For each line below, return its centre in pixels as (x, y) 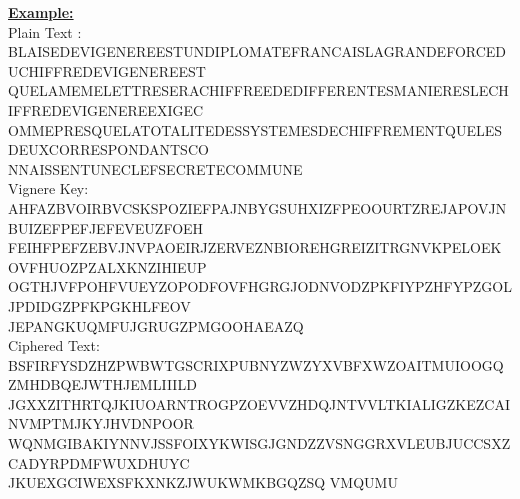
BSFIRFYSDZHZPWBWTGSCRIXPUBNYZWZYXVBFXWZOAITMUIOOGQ (256, 364)
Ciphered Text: (54, 345)
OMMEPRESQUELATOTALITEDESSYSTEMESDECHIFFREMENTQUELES (255, 129)
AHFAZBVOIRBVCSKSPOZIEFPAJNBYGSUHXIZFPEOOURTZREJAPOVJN (257, 207)
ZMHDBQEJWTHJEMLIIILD (102, 384)
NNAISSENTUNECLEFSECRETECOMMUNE (155, 168)
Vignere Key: (48, 188)
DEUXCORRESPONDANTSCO (108, 149)
